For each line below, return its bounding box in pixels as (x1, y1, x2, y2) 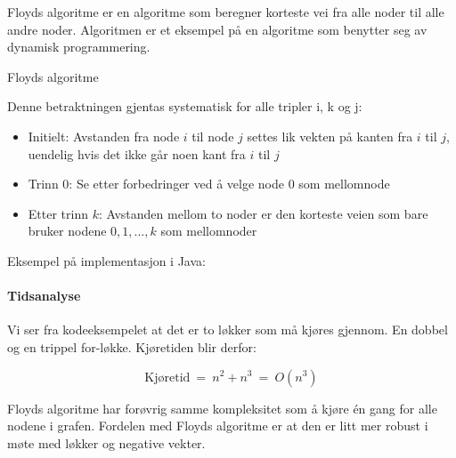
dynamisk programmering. (7, 37, 151, 56)
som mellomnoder (160, 221, 257, 240)
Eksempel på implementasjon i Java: (7, 251, 206, 269)
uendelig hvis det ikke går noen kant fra (28, 144, 246, 163)
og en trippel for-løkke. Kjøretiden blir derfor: (7, 337, 256, 356)
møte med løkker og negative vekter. (7, 433, 206, 452)
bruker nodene (28, 221, 107, 240)
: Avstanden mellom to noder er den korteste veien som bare (98, 204, 428, 222)
